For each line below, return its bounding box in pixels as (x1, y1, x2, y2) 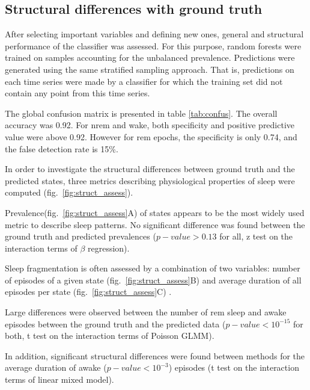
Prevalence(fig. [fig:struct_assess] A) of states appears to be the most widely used (5, 206, 305, 218)
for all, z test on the (219, 230, 293, 243)
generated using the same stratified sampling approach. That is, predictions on (5, 63, 294, 75)
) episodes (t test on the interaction (168, 361, 299, 374)
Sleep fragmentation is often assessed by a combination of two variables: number (5, 262, 300, 274)
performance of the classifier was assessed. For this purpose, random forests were (5, 39, 302, 52)
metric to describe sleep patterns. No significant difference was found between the (5, 218, 305, 231)
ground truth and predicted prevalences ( (5, 230, 156, 243)
